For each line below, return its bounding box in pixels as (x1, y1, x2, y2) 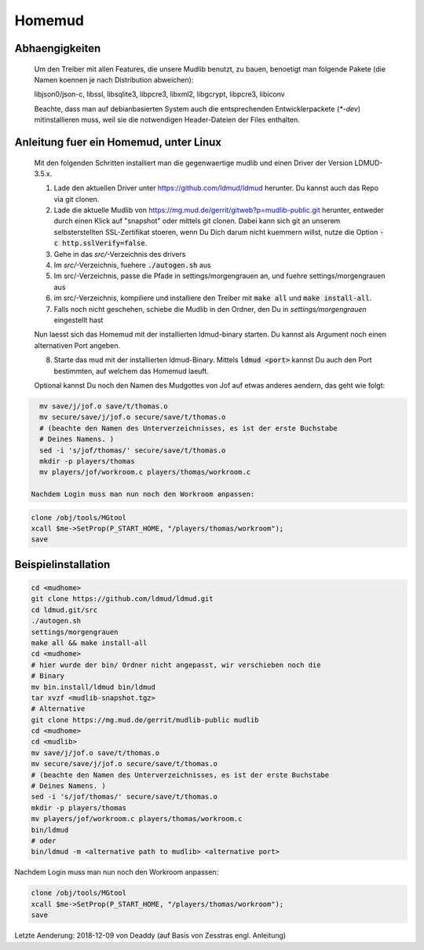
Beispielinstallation (14, 558, 111, 571)
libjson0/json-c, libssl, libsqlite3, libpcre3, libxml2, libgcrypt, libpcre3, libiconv (34, 90, 286, 99)
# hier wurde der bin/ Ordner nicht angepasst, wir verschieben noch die (31, 660, 321, 669)
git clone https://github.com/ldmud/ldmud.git (31, 594, 214, 603)
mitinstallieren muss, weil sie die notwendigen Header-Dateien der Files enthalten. (34, 115, 300, 125)
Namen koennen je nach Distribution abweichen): (34, 75, 194, 84)
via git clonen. (53, 194, 100, 204)
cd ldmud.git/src (31, 605, 98, 614)
